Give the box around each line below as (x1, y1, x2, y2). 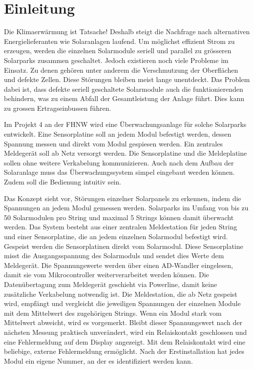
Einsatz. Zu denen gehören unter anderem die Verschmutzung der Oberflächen (4, 64, 238, 75)
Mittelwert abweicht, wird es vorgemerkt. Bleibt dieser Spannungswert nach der (4, 317, 242, 328)
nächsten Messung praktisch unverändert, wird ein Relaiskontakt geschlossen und (4, 327, 247, 337)
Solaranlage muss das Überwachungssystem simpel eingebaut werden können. (4, 167, 235, 177)
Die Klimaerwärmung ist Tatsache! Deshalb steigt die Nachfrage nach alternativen (4, 26, 250, 37)
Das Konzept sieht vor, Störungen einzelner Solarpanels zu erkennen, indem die (4, 193, 241, 203)
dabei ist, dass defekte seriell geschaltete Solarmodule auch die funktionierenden (4, 83, 243, 94)
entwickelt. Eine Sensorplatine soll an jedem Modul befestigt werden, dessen (4, 129, 232, 139)
